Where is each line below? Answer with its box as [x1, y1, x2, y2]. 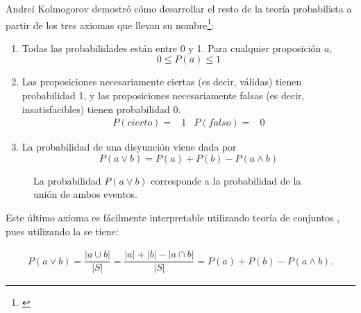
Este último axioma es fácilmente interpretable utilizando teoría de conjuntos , [6, 210, 340, 225]
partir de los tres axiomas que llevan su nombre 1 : [6, 15, 215, 32]
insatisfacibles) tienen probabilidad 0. [22, 101, 181, 116]
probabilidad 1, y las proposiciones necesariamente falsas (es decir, [22, 88, 305, 103]
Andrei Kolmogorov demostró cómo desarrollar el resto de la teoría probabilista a [6, 1, 352, 15]
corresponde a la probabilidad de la [151, 173, 301, 187]
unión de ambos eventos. [33, 187, 137, 201]
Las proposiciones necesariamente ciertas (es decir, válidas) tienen [22, 74, 302, 89]
